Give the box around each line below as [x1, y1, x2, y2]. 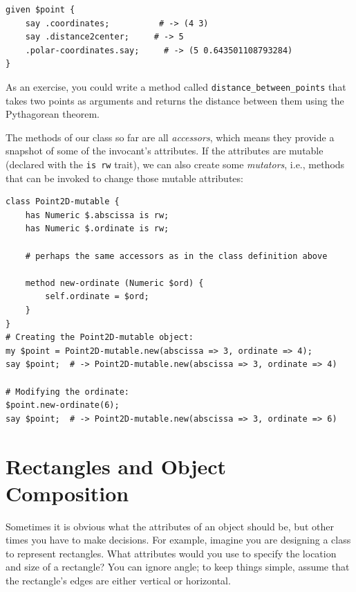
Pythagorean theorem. [6, 107, 100, 121]
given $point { [6, 5, 75, 15]
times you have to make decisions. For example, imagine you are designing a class [6, 532, 351, 547]
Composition [6, 478, 129, 507]
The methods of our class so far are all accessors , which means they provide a [6, 129, 335, 144]
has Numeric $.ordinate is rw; [25, 224, 169, 234]
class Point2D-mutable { [6, 197, 120, 207]
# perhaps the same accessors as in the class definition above [25, 251, 328, 261]
